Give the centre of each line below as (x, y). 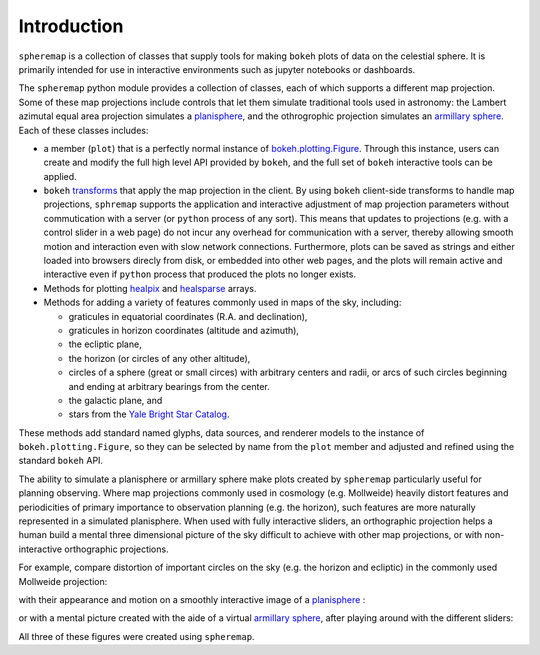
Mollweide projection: (63, 581)
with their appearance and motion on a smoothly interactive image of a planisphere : (192, 599)
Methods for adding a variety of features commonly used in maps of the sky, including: (222, 302)
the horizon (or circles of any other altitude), (159, 358)
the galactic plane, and (115, 400)
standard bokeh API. (61, 461)
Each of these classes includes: (83, 130)
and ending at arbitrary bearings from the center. (169, 386)
